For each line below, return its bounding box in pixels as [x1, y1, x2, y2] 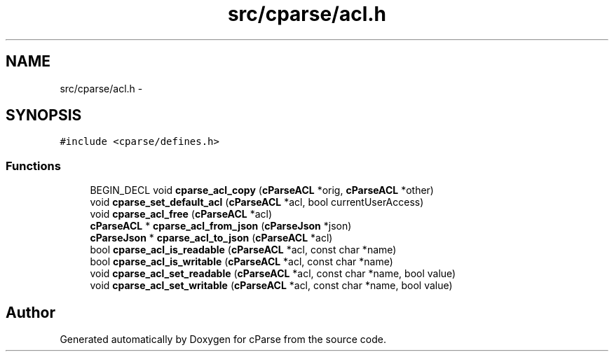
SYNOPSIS [6, 106, 82, 125]
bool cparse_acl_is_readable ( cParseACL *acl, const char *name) [90, 244, 397, 256]
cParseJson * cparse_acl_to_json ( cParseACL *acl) [90, 232, 333, 244]
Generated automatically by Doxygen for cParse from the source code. [60, 333, 386, 346]
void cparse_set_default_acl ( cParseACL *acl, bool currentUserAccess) [90, 196, 424, 209]
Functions [6, 158, 61, 173]
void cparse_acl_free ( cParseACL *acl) [90, 208, 273, 220]
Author [6, 303, 55, 321]
